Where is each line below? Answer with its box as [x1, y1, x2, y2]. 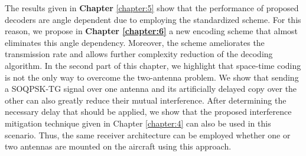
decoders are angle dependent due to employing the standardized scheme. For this [5, 13, 301, 25]
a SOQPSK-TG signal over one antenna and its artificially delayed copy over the [5, 82, 297, 95]
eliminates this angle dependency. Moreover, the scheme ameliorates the [5, 36, 265, 48]
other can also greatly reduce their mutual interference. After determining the [5, 94, 287, 106]
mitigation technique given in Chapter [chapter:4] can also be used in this [5, 117, 271, 129]
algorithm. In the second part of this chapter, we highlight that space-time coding [5, 59, 301, 71]
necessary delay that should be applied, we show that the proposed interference [5, 105, 292, 118]
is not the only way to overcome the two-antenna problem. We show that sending [5, 71, 299, 83]
